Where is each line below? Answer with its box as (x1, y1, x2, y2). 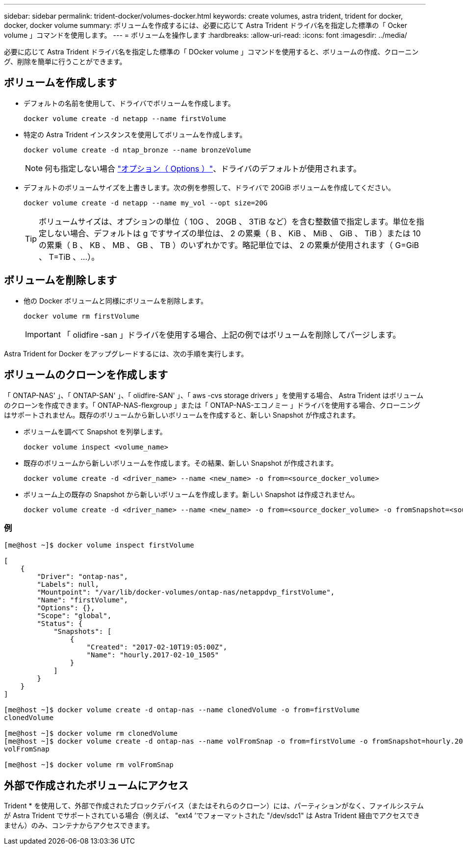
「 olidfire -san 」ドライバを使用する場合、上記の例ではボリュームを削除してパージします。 (62, 329, 401, 340)
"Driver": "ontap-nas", (37, 573, 128, 581)
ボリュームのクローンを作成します (4, 369, 168, 381)
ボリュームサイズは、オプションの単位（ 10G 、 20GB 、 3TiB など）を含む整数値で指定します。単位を (39, 216, 416, 226)
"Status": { (37, 620, 83, 628)
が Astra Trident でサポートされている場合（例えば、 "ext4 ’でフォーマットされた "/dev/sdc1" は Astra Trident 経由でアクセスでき (4, 811, 420, 820)
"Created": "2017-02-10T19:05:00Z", (86, 643, 228, 651)
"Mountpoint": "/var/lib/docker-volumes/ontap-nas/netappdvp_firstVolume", (37, 588, 335, 597)
